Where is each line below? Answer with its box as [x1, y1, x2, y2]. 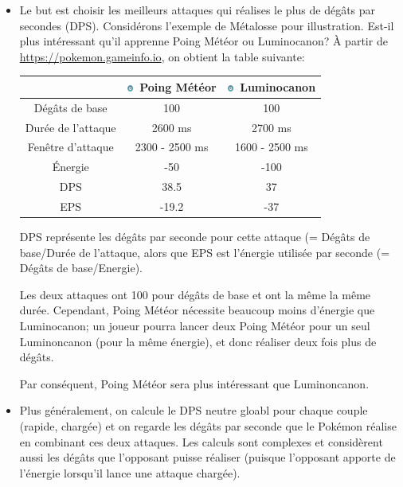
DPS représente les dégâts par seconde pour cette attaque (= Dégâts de [19, 228, 370, 245]
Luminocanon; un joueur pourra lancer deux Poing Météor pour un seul [19, 318, 370, 333]
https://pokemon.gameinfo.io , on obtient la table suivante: [19, 48, 305, 64]
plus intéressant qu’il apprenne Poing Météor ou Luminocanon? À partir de [19, 33, 388, 49]
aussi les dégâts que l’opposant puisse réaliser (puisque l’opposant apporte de [19, 449, 396, 466]
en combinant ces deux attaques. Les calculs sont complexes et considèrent [19, 433, 383, 450]
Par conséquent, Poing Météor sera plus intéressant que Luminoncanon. [19, 375, 370, 392]
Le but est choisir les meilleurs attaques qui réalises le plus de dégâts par [19, 2, 376, 18]
